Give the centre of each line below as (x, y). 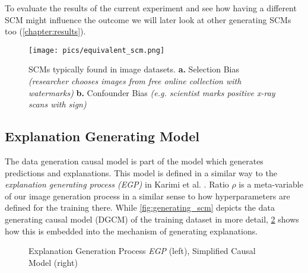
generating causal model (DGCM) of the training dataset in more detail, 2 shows (152, 219)
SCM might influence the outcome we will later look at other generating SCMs (148, 19)
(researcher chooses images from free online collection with (135, 81)
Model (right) (53, 262)
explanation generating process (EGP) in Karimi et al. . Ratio (117, 184)
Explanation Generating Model (102, 136)
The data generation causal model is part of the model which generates (134, 161)
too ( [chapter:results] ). (45, 31)
